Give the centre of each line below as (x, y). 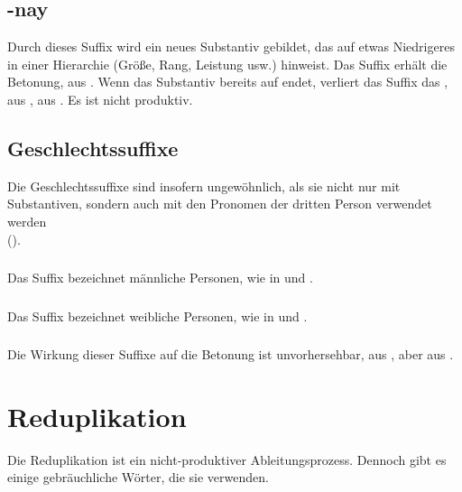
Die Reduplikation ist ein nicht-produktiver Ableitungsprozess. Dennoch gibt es (227, 459)
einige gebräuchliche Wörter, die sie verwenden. (138, 477)
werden (27, 221)
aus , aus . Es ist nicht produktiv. (100, 99)
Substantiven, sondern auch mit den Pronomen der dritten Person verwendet (220, 204)
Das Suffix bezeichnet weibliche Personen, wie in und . (157, 316)
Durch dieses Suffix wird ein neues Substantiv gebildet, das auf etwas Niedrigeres (231, 46)
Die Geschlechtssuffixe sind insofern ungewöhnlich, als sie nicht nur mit (204, 186)
